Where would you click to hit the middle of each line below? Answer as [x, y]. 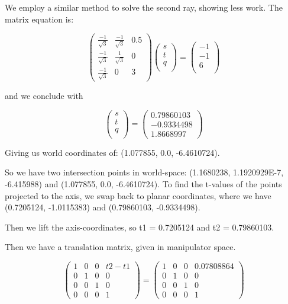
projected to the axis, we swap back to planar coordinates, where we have [138, 195]
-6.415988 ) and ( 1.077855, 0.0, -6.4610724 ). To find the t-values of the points [143, 183]
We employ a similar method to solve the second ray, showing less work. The [144, 7]
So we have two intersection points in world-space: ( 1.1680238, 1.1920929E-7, [144, 172]
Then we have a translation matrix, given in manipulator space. [120, 247]
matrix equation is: [39, 19]
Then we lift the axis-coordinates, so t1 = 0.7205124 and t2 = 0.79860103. [140, 227]
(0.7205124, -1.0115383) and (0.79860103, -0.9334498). [103, 207]
